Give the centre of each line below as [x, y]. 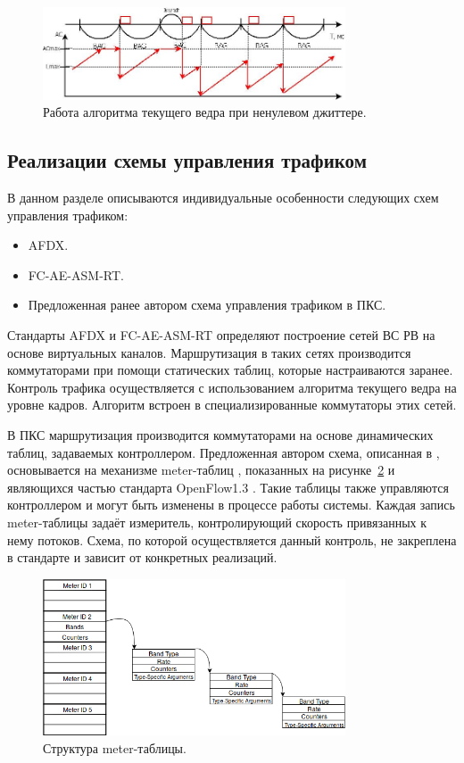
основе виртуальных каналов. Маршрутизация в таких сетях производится [209, 352]
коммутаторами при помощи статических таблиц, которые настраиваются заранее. [230, 370]
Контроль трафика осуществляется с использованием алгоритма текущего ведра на [232, 387]
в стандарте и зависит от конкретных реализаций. [142, 557]
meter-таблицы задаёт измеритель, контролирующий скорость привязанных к [217, 522]
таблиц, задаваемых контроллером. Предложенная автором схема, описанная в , [224, 452]
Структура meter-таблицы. [115, 747]
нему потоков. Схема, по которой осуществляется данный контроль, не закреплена [232, 539]
